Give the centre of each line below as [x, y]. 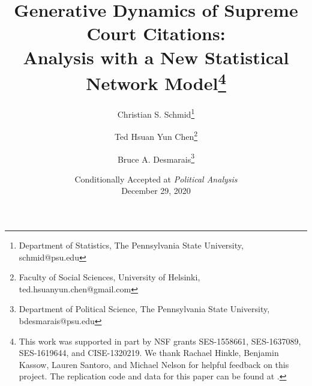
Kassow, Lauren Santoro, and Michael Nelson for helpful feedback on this [154, 364]
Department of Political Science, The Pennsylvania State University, [144, 309]
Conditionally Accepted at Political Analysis [156, 179]
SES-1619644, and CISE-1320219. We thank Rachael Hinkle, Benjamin [149, 353]
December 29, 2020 [156, 191]
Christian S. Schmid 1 [156, 113]
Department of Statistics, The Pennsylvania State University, [131, 245]
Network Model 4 [156, 82]
